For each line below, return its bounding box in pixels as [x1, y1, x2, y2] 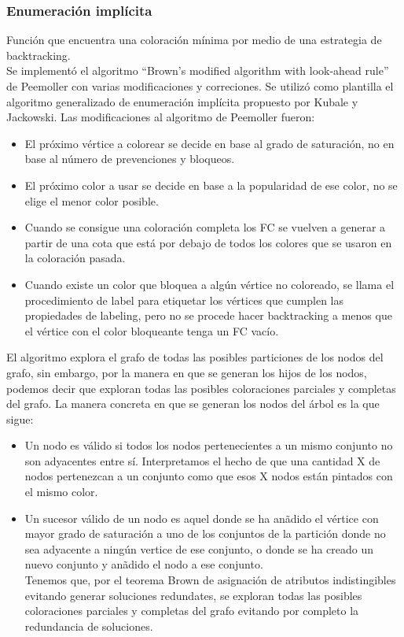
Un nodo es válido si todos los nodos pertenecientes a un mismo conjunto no [24, 437, 393, 454]
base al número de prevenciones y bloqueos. [24, 150, 235, 167]
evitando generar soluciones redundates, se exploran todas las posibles [24, 587, 362, 603]
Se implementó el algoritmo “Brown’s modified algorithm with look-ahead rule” [6, 62, 389, 79]
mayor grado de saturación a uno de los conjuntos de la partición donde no [24, 525, 386, 542]
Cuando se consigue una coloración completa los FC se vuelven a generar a [24, 219, 386, 235]
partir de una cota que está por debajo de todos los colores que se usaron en [24, 234, 392, 250]
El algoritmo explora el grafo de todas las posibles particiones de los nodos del [6, 349, 384, 365]
